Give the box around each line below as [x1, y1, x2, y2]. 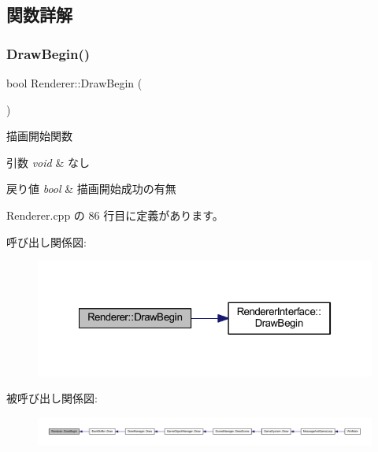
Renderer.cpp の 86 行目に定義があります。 [6, 206, 224, 223]
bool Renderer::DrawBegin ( [6, 75, 143, 91]
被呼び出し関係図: [6, 390, 98, 406]
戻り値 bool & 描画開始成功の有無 [6, 180, 176, 197]
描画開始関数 [6, 128, 72, 144]
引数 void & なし [6, 154, 90, 170]
